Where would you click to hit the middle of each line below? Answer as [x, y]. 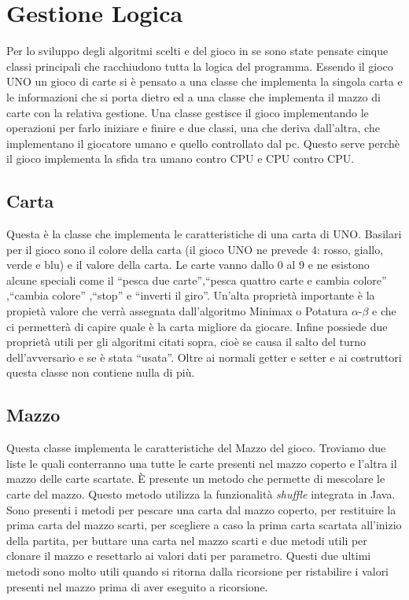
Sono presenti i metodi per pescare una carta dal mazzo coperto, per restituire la [201, 509]
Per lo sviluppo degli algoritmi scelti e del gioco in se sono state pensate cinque [197, 51]
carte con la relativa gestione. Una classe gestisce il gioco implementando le [188, 112]
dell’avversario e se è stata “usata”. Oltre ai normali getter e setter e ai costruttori [204, 357]
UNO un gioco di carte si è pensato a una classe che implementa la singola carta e [204, 81]
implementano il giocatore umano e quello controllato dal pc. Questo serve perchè [203, 143]
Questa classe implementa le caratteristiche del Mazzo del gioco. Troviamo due [196, 448]
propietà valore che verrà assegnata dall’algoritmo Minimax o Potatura [177, 311]
